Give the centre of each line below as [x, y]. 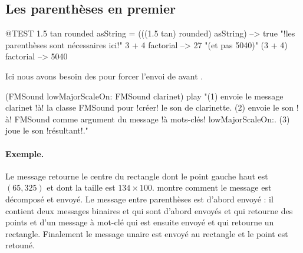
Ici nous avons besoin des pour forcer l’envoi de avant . [104, 76]
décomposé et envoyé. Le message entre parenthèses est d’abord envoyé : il [139, 199]
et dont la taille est [81, 187]
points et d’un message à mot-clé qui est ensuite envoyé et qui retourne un [140, 222]
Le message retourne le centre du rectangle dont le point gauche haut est [137, 176]
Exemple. [25, 153]
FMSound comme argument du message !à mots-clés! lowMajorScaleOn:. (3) [152, 119]
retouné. [20, 245]
